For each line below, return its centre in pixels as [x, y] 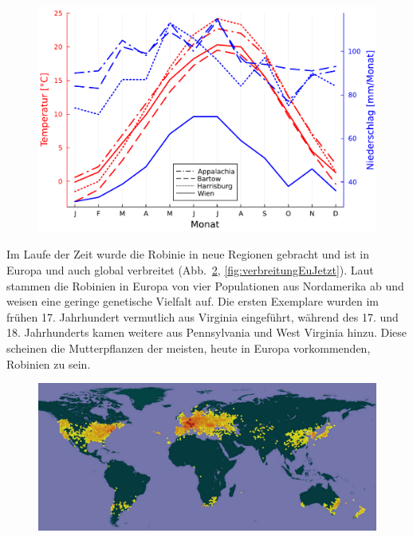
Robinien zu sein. [49, 363]
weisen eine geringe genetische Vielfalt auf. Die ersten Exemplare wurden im [193, 301]
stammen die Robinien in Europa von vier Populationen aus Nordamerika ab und [205, 285]
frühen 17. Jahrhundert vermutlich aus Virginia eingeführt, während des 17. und [203, 316]
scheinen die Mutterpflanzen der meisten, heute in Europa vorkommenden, [189, 347]
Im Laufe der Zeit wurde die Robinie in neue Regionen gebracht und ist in [188, 254]
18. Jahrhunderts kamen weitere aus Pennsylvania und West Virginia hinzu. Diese [207, 332]
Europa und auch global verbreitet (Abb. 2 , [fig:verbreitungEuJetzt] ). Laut [190, 269]
